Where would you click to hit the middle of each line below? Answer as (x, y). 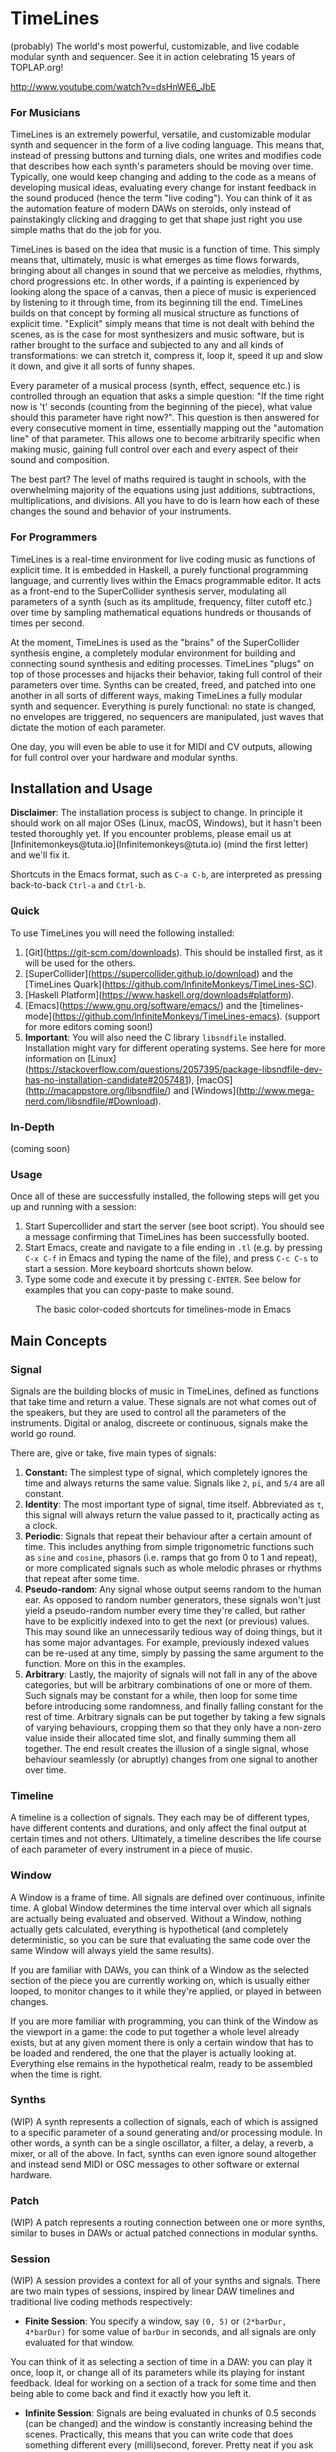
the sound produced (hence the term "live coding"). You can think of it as (161, 198)
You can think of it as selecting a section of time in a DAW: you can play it (161, 2362)
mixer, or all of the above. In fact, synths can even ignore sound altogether (163, 2153)
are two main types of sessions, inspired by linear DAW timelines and (152, 2291)
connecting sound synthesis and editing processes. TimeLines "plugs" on (162, 663)
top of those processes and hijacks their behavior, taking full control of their (166, 674)
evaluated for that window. (79, 2343)
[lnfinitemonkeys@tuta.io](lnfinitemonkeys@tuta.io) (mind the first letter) (159, 844)
